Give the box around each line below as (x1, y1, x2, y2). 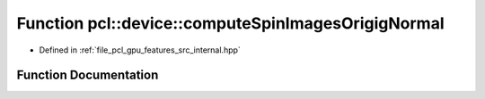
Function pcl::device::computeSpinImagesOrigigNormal (16, 13, 445, 33)
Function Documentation (16, 68, 159, 83)
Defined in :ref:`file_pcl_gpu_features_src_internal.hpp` (39, 45, 242, 55)
